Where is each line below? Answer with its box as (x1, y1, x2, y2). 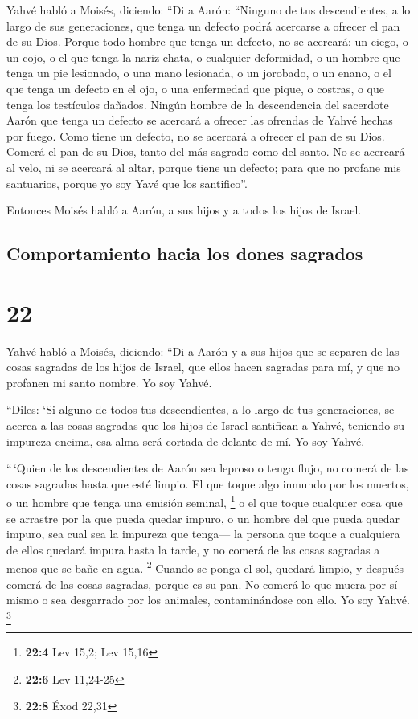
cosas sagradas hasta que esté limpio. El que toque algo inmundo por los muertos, (6, 475, 409, 492)
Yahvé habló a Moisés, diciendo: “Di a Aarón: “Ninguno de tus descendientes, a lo (6, 2, 411, 18)
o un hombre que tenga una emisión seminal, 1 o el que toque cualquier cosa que (6, 492, 403, 511)
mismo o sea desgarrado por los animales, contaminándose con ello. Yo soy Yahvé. (6, 591, 410, 608)
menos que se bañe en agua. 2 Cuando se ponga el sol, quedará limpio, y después (6, 558, 404, 577)
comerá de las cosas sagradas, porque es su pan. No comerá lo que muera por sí (6, 575, 398, 592)
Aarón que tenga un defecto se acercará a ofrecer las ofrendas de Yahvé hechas (6, 112, 393, 129)
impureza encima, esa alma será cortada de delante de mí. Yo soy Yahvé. (6, 432, 365, 449)
